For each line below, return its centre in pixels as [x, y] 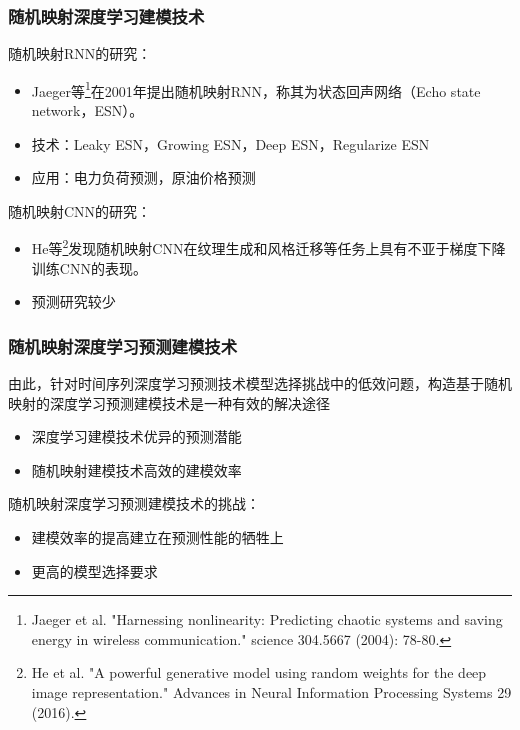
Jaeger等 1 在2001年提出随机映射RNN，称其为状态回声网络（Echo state [256, 89]
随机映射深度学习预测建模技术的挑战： [134, 503]
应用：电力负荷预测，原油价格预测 [143, 177]
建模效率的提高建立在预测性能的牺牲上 [157, 537]
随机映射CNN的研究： [80, 210]
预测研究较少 [73, 301]
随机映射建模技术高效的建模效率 [136, 469]
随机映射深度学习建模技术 [106, 15]
